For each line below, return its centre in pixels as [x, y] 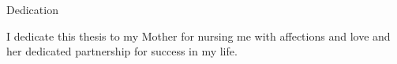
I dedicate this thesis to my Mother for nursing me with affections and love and [198, 36]
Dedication [32, 9]
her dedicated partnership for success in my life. [122, 51]
